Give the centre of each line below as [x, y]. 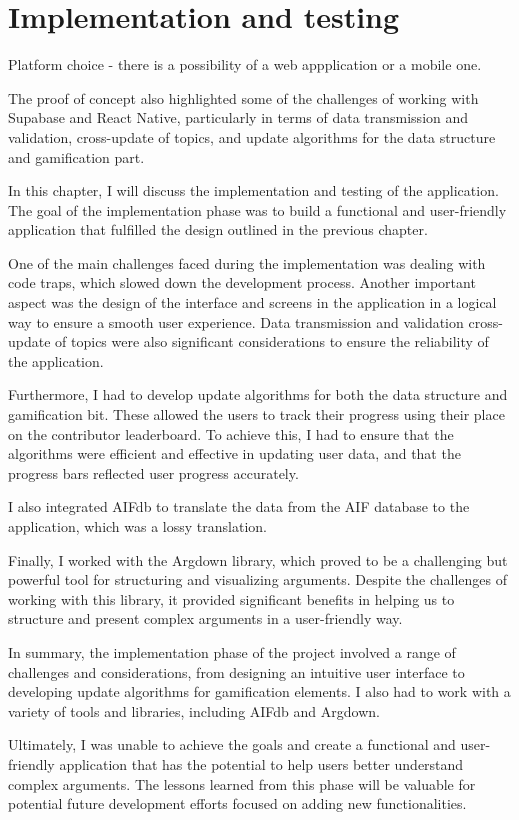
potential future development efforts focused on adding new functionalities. [237, 803]
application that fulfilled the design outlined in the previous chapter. [218, 229]
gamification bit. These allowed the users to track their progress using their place [256, 414]
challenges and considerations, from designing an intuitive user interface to [236, 671]
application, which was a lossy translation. [137, 526]
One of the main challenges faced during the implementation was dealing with [247, 262]
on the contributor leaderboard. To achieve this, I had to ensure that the [231, 433]
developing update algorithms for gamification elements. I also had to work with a [259, 691]
